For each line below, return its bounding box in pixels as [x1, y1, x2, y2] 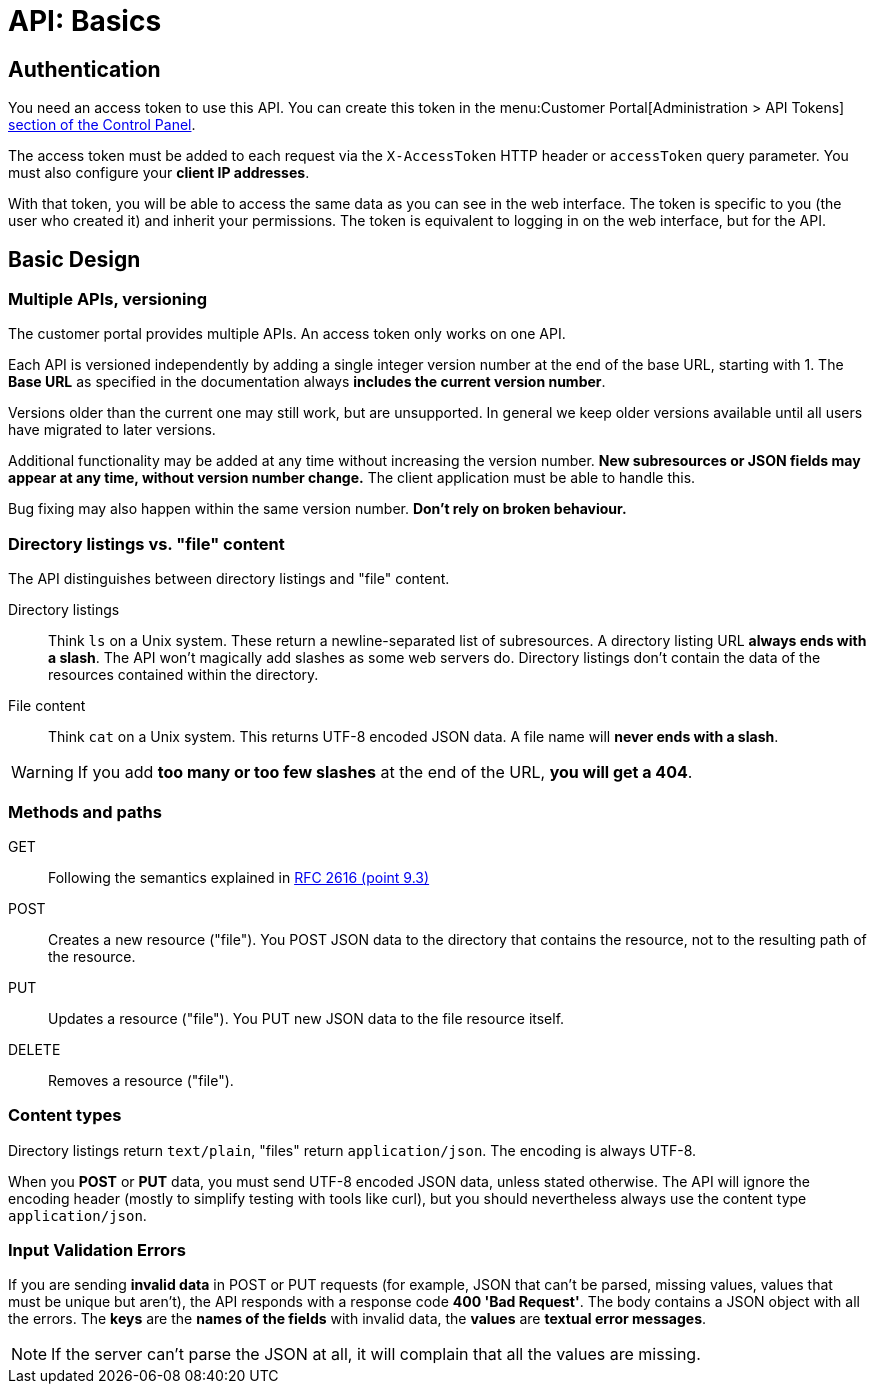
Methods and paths [8, 801, 162, 822]
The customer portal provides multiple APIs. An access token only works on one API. [8, 325, 566, 343]
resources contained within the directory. [48, 666, 319, 684]
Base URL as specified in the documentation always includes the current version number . [8, 373, 606, 391]
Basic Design [8, 246, 141, 272]
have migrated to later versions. [8, 421, 216, 439]
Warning [11, 762, 74, 783]
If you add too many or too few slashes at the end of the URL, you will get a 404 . [77, 762, 693, 783]
